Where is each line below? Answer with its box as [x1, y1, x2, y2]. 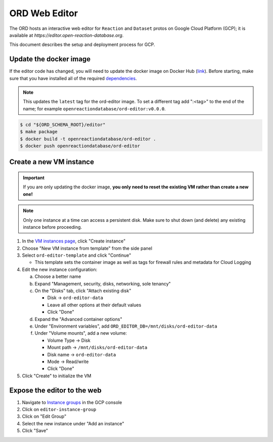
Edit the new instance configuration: [22, 266, 98, 272]
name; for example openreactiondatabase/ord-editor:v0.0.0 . [23, 105, 166, 111]
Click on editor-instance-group [22, 407, 97, 413]
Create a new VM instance [9, 157, 95, 167]
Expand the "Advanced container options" [34, 316, 122, 322]
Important [23, 175, 45, 181]
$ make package [20, 129, 58, 135]
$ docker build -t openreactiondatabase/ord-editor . [20, 136, 156, 142]
